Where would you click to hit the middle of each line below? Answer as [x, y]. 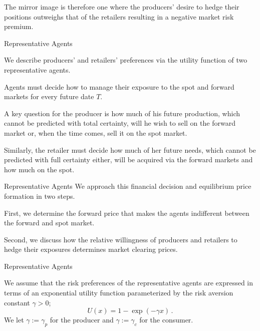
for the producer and [82, 320]
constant [17, 302]
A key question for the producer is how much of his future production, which [122, 113]
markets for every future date [49, 96]
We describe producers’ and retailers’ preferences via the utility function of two [126, 60]
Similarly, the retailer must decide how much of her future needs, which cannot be [130, 149]
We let [14, 320]
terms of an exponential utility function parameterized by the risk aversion [119, 293]
